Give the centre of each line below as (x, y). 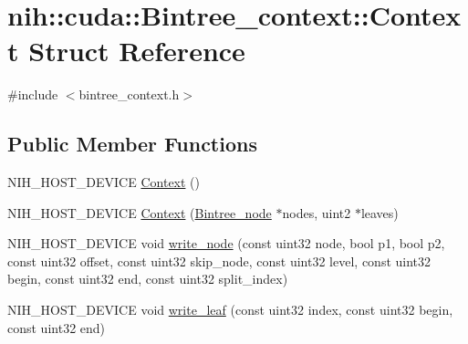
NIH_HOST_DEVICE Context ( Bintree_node (140, 212)
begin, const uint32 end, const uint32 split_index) (148, 279)
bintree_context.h (129, 94)
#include (33, 94)
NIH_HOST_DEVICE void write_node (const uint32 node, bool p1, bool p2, (226, 243)
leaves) (380, 212)
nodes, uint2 (317, 212)
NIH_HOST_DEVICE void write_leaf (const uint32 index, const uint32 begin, (230, 310)
